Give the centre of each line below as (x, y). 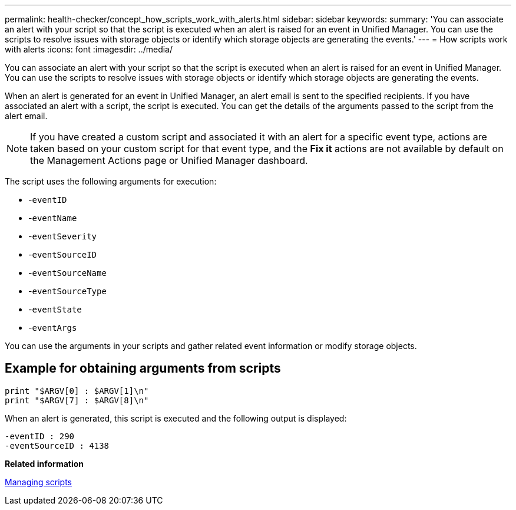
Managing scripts (39, 482)
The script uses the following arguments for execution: (111, 181)
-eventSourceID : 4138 (57, 445)
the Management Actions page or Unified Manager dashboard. (169, 160)
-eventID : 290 (40, 436)
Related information (44, 463)
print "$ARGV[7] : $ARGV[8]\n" (77, 400)
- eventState (55, 309)
